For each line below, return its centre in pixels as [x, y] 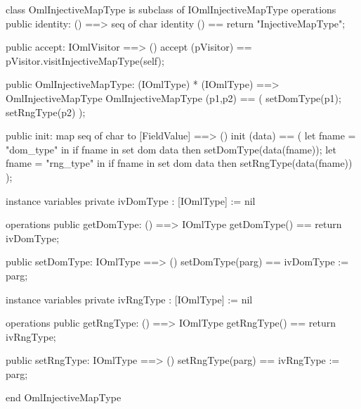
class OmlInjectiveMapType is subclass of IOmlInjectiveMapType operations [171, 9]
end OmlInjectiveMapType [64, 397]
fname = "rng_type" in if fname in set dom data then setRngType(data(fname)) [179, 163]
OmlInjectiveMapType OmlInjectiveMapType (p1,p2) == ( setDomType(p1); [173, 97]
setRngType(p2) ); [46, 112]
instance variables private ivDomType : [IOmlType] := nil [131, 200]
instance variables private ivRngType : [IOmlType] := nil [129, 299]
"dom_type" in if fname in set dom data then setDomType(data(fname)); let [171, 149]
